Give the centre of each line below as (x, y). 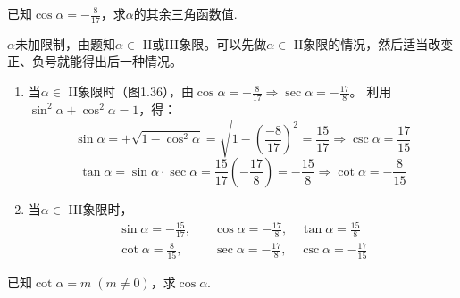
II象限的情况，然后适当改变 (373, 43)
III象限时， (100, 208)
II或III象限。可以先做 (205, 43)
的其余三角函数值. (185, 13)
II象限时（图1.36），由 (131, 91)
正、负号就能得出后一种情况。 (95, 61)
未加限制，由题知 (65, 43)
